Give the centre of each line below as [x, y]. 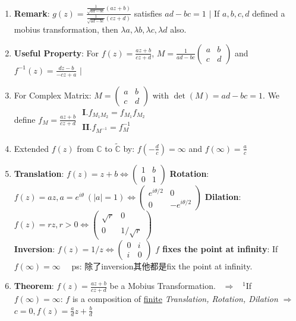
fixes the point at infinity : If [220, 248]
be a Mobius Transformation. [163, 286]
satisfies [148, 13]
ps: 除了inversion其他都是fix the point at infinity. [162, 266]
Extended [31, 148]
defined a [269, 13]
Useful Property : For [56, 53]
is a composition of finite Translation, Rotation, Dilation [175, 299]
